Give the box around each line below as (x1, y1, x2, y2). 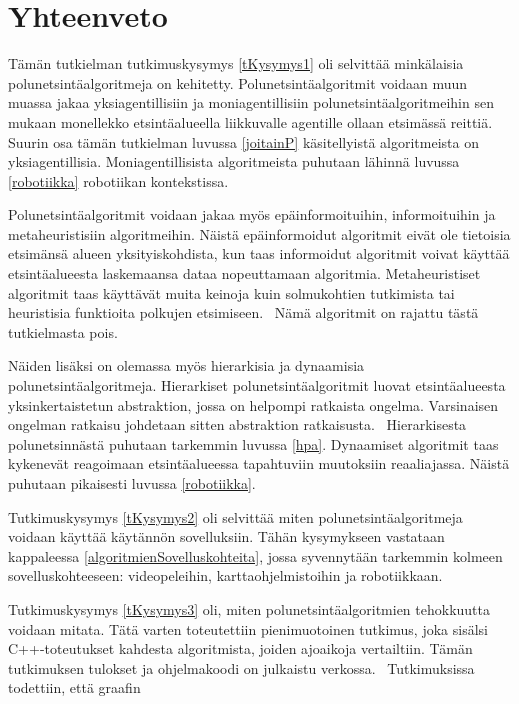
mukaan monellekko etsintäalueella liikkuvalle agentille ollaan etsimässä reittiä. (8, 111, 493, 132)
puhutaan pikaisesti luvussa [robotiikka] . (8, 473, 256, 493)
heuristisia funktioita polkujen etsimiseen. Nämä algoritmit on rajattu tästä (8, 302, 479, 323)
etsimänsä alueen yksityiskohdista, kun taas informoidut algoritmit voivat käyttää (8, 243, 510, 264)
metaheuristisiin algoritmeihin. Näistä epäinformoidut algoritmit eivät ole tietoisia (8, 223, 511, 244)
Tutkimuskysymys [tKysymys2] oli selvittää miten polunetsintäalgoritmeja (8, 506, 463, 527)
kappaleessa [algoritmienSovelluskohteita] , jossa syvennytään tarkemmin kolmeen (8, 545, 503, 566)
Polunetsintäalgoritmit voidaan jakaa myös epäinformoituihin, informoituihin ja (8, 204, 496, 225)
